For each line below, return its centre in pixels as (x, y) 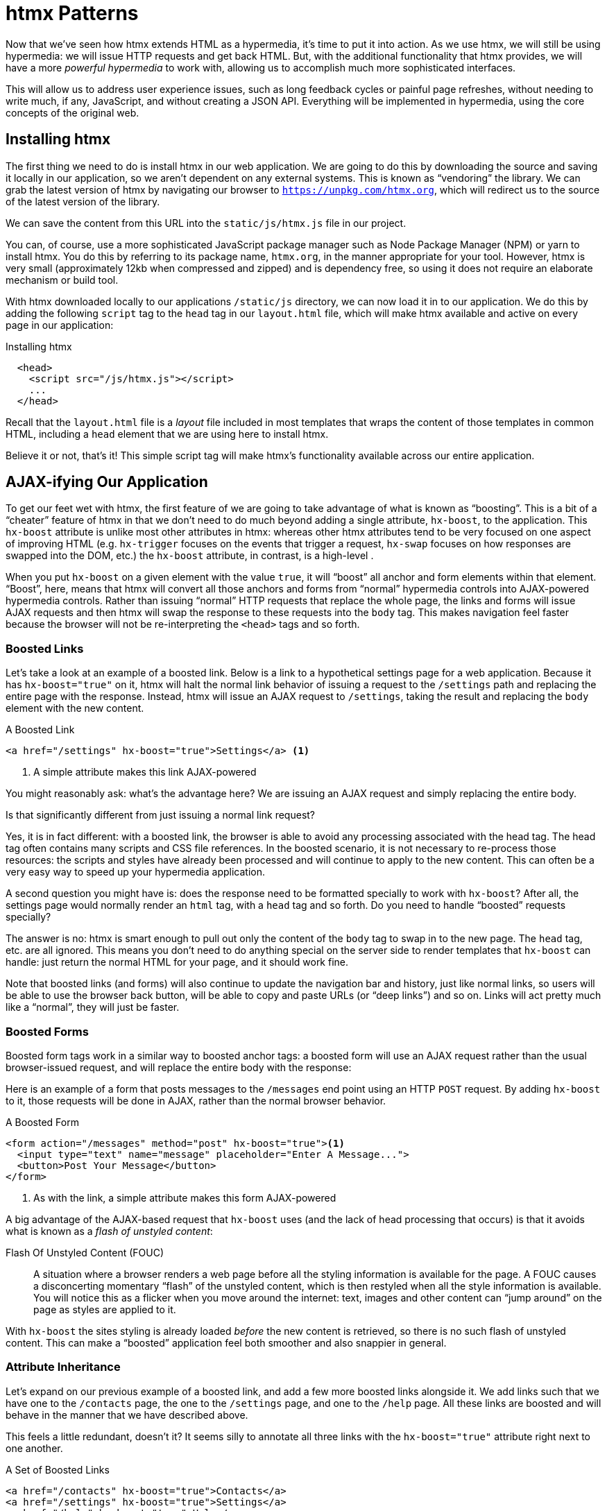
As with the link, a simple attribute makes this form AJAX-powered (185, 1197)
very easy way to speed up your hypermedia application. (135, 872)
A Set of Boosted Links (58, 1469)
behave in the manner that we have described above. (127, 1415)
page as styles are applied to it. (105, 1309)
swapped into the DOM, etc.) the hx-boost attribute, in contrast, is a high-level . (190, 556)
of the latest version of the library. (83, 201)
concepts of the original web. (72, 112)
